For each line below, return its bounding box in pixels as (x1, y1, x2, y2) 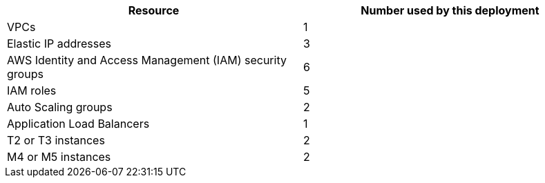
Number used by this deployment (361, 3, 539, 17)
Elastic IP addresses (7, 37, 112, 50)
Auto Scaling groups (7, 100, 113, 114)
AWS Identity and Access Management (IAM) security (7, 53, 287, 67)
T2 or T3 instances (7, 133, 105, 147)
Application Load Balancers (7, 117, 150, 131)
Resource (128, 3, 180, 17)
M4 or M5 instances (7, 150, 111, 164)
